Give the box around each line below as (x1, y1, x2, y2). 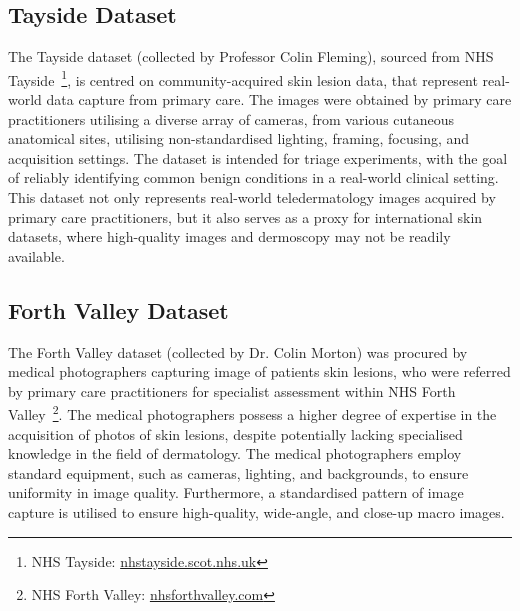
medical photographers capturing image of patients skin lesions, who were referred (8, 361, 511, 382)
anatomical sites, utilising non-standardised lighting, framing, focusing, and (8, 128, 470, 149)
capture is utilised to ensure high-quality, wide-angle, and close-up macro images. (8, 502, 505, 522)
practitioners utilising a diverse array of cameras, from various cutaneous (8, 108, 455, 129)
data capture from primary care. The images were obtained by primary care (46, 89, 512, 110)
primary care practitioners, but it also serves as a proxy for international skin (8, 206, 483, 227)
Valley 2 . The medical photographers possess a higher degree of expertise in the (8, 401, 497, 425)
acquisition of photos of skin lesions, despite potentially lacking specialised (8, 423, 463, 444)
